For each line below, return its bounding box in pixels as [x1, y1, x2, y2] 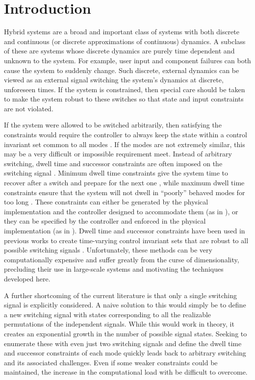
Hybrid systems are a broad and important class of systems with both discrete [4, 26, 239, 37]
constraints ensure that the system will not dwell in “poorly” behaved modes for [4, 187, 245, 197]
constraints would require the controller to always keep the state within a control [4, 129, 247, 140]
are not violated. [4, 103, 53, 113]
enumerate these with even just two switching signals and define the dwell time [4, 338, 242, 348]
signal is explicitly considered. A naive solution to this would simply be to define [4, 300, 246, 310]
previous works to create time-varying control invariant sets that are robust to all [4, 235, 249, 245]
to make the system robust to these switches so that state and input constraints [4, 94, 244, 104]
